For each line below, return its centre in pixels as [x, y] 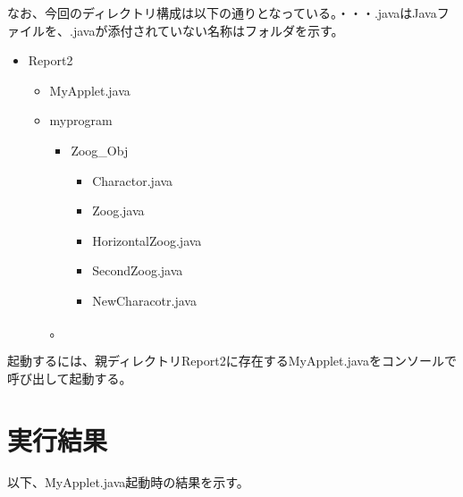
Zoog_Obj [100, 150]
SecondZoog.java [138, 270]
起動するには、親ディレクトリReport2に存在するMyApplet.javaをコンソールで [232, 361]
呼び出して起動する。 [70, 378]
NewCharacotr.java [144, 300]
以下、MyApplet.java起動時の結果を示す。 [128, 482]
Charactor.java [133, 180]
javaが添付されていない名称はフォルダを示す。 [208, 30]
